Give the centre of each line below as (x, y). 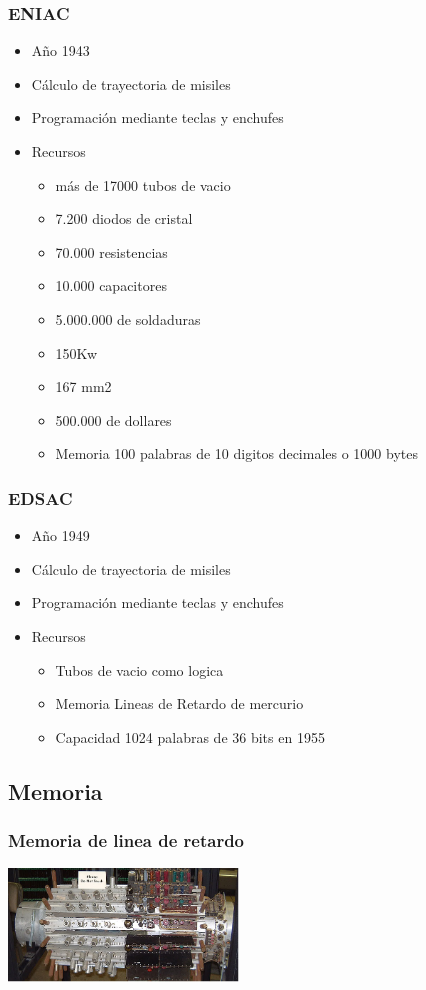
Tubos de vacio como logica (139, 669)
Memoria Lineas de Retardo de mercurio (179, 703)
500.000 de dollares (113, 419)
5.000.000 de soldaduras (128, 318)
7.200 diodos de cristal (124, 218)
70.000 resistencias (111, 251)
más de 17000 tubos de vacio (143, 184)
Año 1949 (60, 535)
